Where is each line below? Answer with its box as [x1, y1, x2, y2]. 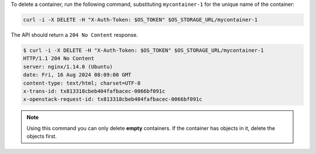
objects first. [26, 133, 57, 140]
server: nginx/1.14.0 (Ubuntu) [23, 63, 114, 70]
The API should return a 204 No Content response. [11, 31, 138, 38]
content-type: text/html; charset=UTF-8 [23, 79, 140, 86]
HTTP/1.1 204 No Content [23, 55, 95, 62]
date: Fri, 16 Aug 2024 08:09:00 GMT [23, 72, 132, 78]
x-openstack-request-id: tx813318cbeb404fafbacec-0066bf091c [23, 96, 202, 103]
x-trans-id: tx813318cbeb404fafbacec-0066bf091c [23, 87, 166, 94]
